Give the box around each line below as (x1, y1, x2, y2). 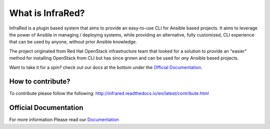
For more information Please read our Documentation (9, 116, 119, 122)
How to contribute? (9, 77, 70, 86)
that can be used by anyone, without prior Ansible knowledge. (9, 39, 137, 45)
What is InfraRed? (9, 7, 85, 18)
